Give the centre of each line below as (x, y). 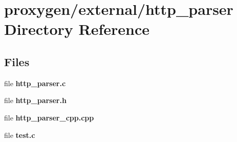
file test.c (20, 135)
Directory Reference (77, 29)
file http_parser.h (35, 100)
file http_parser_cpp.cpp (49, 117)
